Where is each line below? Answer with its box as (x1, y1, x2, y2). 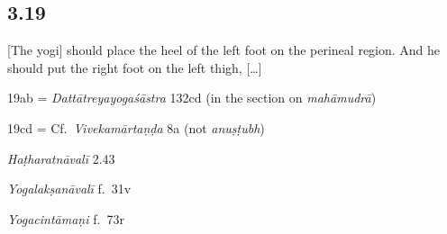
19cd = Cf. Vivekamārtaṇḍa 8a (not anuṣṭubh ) (7, 118, 265, 137)
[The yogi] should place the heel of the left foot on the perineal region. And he (7, 40, 441, 59)
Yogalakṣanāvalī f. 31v (7, 179, 132, 198)
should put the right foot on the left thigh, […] (7, 58, 262, 76)
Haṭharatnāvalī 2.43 (7, 148, 115, 167)
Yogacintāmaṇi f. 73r (7, 209, 124, 228)
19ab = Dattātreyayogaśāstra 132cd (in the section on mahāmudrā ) (7, 88, 377, 107)
